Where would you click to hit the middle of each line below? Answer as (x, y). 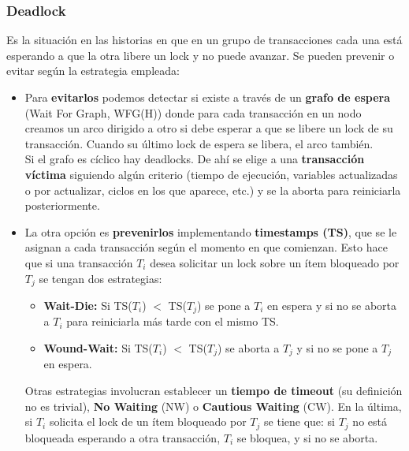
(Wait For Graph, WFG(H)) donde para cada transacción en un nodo (193, 112)
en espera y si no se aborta (331, 305)
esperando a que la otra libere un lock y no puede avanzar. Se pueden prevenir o (201, 55)
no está (370, 421)
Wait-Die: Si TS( (88, 305)
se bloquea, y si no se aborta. (307, 437)
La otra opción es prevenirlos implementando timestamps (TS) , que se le (211, 231)
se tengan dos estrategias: (100, 278)
